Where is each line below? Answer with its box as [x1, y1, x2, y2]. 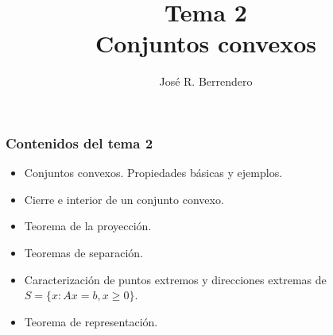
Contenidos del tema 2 [6, 133, 153, 152]
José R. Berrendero [159, 73, 253, 90]
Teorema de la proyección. [24, 218, 152, 234]
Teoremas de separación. [24, 244, 143, 260]
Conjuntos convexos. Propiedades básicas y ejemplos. [24, 164, 283, 181]
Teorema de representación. [24, 313, 158, 329]
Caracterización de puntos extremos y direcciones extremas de [24, 271, 327, 287]
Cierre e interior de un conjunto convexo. [24, 191, 224, 207]
